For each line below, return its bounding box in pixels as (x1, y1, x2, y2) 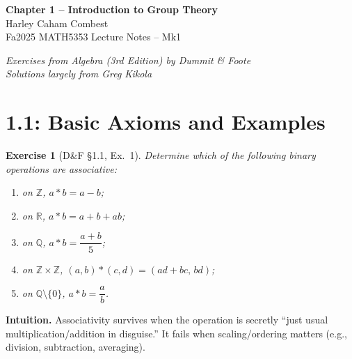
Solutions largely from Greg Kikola (6, 66, 152, 81)
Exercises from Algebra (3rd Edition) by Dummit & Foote (6, 52, 251, 67)
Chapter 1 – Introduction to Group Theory (6, 2, 218, 16)
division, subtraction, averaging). (6, 339, 145, 354)
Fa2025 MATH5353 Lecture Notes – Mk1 (6, 29, 182, 44)
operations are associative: (6, 161, 117, 176)
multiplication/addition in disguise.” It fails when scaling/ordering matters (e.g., (6, 326, 347, 340)
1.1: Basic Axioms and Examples (6, 107, 326, 136)
